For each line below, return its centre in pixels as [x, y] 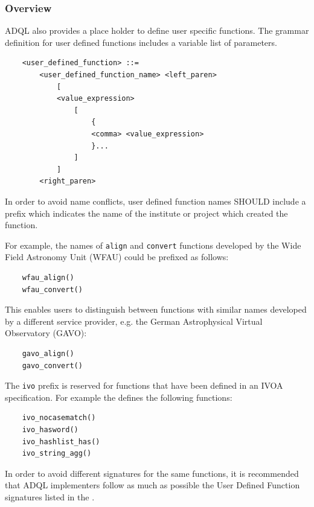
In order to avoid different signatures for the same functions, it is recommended [152, 473]
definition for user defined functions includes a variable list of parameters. [141, 42]
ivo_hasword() [50, 429]
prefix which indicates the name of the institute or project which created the [146, 213]
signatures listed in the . [50, 496]
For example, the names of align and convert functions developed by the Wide [153, 245]
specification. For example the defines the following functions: [119, 397]
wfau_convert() [52, 289]
